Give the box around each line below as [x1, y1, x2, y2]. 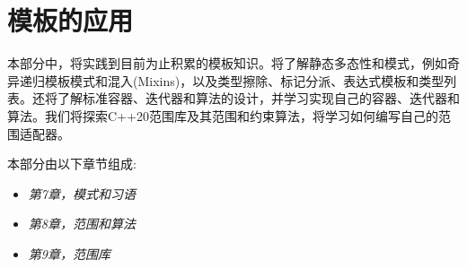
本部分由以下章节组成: [7, 154, 137, 173]
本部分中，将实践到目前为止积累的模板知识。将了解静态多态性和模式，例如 [7, 54, 447, 73]
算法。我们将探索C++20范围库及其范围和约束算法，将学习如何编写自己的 [7, 106, 438, 125]
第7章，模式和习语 [28, 184, 136, 203]
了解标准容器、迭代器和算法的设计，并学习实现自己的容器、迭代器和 [57, 89, 460, 108]
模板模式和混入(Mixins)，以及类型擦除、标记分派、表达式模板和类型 [44, 71, 445, 90]
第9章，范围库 [28, 244, 110, 263]
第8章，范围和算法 [28, 214, 136, 233]
